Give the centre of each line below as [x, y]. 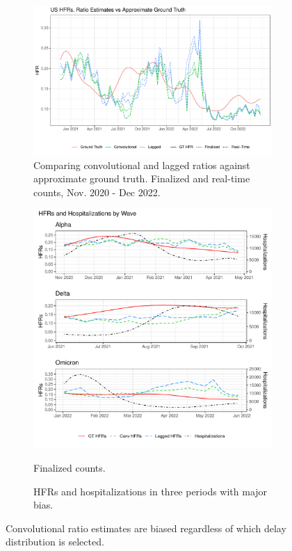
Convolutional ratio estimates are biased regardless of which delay [146, 528]
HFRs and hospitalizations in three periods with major [151, 491]
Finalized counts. [70, 467]
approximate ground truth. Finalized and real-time [142, 178]
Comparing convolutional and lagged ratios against [142, 165]
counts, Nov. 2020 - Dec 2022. [97, 192]
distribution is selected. [55, 542]
